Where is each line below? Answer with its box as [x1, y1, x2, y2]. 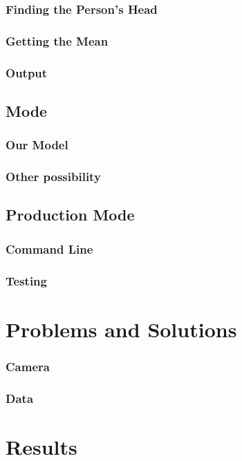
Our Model [6, 136, 68, 153]
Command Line [6, 240, 93, 257]
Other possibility [6, 168, 101, 185]
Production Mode [6, 204, 135, 225]
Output [6, 64, 48, 81]
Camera [6, 357, 50, 375]
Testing [6, 272, 47, 289]
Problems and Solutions [6, 314, 237, 343]
